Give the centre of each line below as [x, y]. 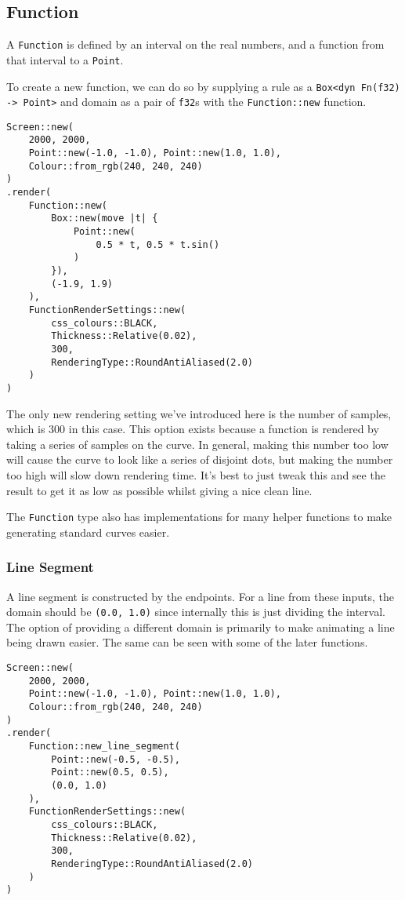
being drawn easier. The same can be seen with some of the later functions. [187, 642]
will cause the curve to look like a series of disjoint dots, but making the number [200, 459]
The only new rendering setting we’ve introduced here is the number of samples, [199, 413]
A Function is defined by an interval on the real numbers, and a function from [195, 44]
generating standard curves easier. [88, 532]
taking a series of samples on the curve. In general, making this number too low [197, 444]
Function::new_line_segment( [104, 747]
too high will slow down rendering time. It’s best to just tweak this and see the [196, 474]
